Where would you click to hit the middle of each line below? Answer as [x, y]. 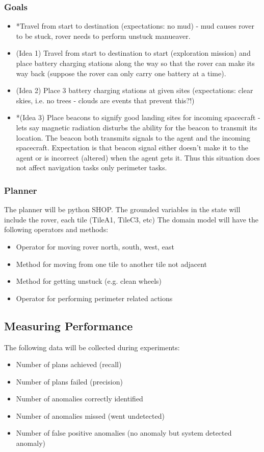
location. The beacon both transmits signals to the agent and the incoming [133, 137]
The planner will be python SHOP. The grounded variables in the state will [122, 209]
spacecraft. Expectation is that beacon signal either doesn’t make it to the [132, 148]
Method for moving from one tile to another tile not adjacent [112, 264]
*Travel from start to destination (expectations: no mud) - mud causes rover [135, 26]
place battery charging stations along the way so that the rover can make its [135, 63]
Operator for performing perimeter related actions [94, 298]
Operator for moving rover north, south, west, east [95, 246]
